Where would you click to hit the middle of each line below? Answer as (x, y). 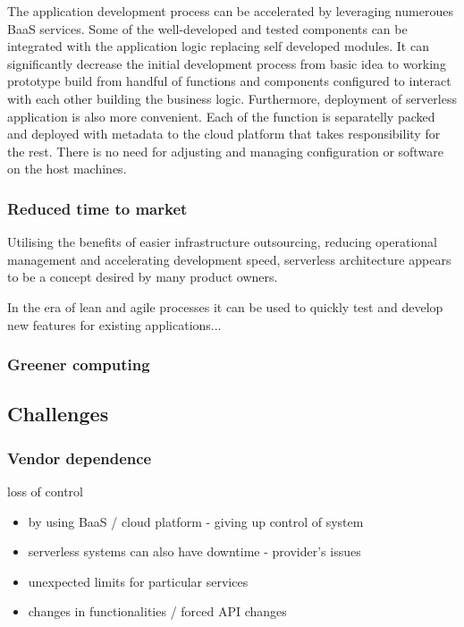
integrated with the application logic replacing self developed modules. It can (218, 46)
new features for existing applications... (114, 324)
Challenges (58, 414)
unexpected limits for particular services (138, 581)
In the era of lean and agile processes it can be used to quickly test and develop (225, 306)
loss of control (45, 491)
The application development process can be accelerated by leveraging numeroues (230, 11)
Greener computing (79, 364)
